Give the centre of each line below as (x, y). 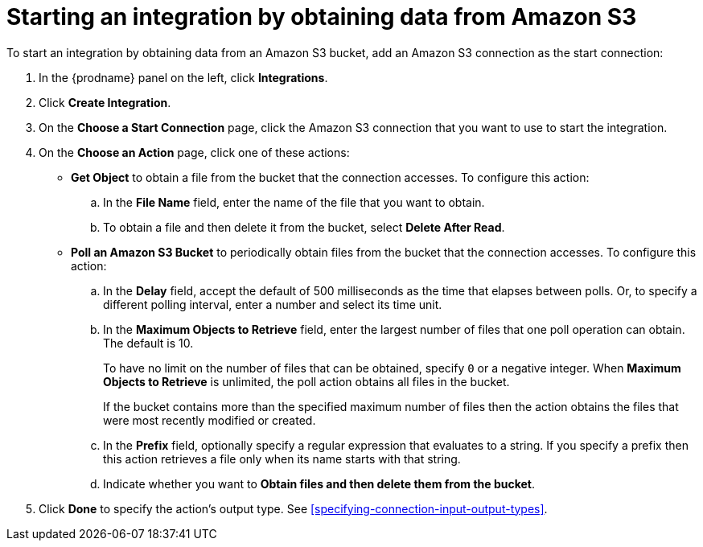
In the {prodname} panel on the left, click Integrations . (183, 77)
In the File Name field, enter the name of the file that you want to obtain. (294, 202)
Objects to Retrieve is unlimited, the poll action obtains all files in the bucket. (306, 381)
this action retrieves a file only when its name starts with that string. (282, 459)
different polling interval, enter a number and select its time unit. (273, 304)
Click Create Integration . (105, 102)
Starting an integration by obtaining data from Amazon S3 (322, 17)
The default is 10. (148, 343)
